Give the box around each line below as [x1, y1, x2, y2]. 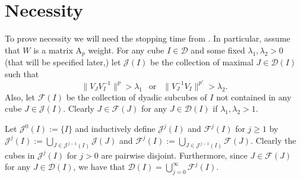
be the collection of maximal [150, 56, 254, 68]
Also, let [5, 90, 36, 103]
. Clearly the [251, 134, 296, 146]
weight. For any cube [88, 43, 164, 56]
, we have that [73, 160, 125, 173]
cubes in [5, 149, 35, 161]
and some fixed [191, 43, 245, 56]
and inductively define [75, 122, 156, 135]
